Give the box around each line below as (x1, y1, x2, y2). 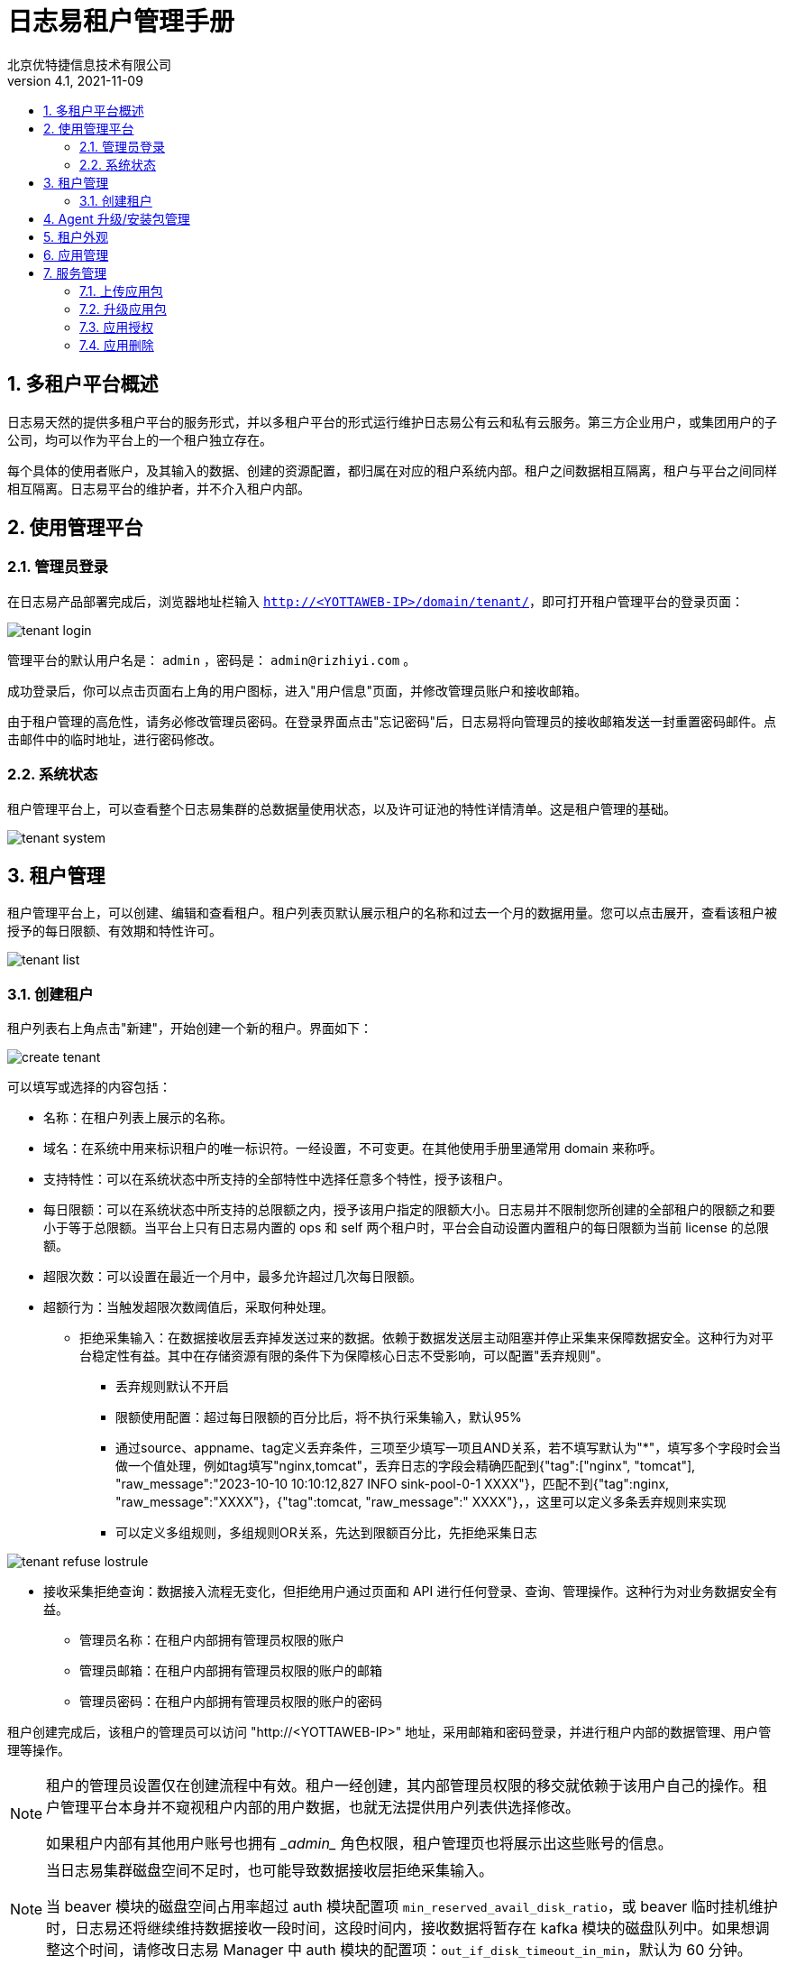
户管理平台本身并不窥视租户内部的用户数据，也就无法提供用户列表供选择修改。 (46, 1798, 581, 1817)
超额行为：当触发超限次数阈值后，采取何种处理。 (43, 1299, 334, 1315)
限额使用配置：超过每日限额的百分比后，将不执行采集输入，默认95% (115, 1409, 522, 1425)
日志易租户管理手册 (7, 6, 235, 37)
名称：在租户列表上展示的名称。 (43, 1110, 233, 1126)
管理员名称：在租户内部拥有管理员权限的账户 (79, 1632, 344, 1648)
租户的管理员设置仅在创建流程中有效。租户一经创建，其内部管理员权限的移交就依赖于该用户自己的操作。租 (46, 1776, 768, 1795)
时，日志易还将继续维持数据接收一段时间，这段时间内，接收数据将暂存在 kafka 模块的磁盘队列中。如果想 (46, 1919, 755, 1938)
